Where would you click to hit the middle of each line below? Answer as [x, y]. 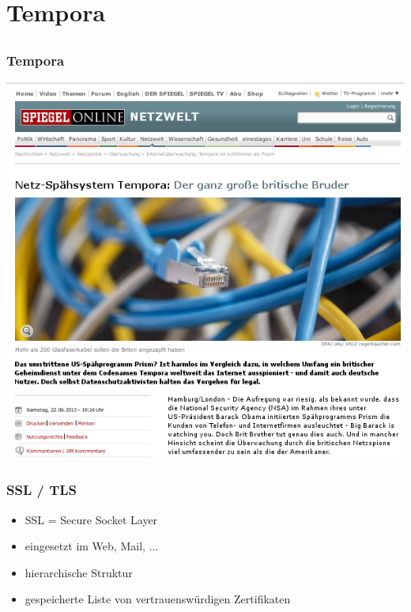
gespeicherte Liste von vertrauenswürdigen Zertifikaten [158, 599]
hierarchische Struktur [79, 572]
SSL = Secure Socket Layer [91, 519]
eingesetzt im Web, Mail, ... [92, 546]
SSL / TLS [42, 490]
